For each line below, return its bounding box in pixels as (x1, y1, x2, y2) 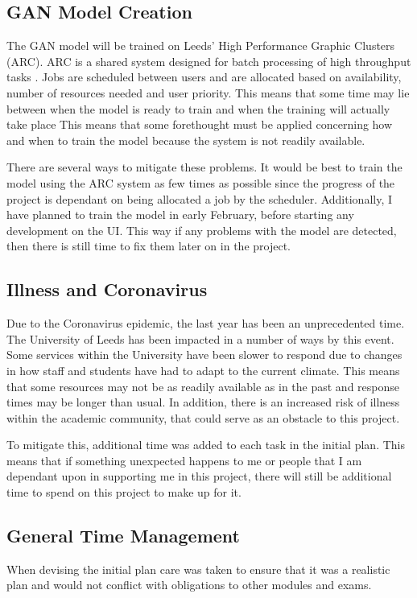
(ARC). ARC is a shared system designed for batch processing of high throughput (6, 52, 411, 69)
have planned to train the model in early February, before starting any (6, 206, 354, 223)
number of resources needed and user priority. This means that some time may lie (6, 84, 410, 101)
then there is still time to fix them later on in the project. (6, 237, 291, 254)
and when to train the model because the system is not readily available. (6, 131, 365, 148)
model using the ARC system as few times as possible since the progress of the (6, 174, 395, 191)
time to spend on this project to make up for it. (6, 484, 242, 501)
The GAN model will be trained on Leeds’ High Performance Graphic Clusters (6, 37, 395, 54)
